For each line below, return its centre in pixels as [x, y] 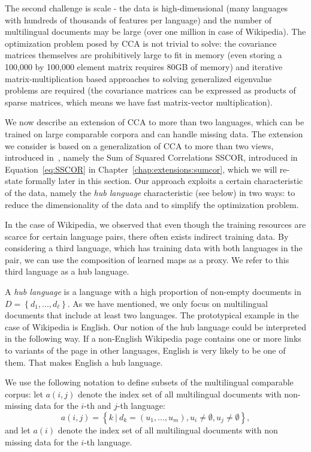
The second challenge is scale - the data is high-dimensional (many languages [147, 8]
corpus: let [24, 394]
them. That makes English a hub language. [84, 362]
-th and [98, 406]
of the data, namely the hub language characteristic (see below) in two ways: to [150, 192]
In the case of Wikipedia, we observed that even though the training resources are [155, 225]
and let [18, 430]
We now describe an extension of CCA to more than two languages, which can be [155, 122]
